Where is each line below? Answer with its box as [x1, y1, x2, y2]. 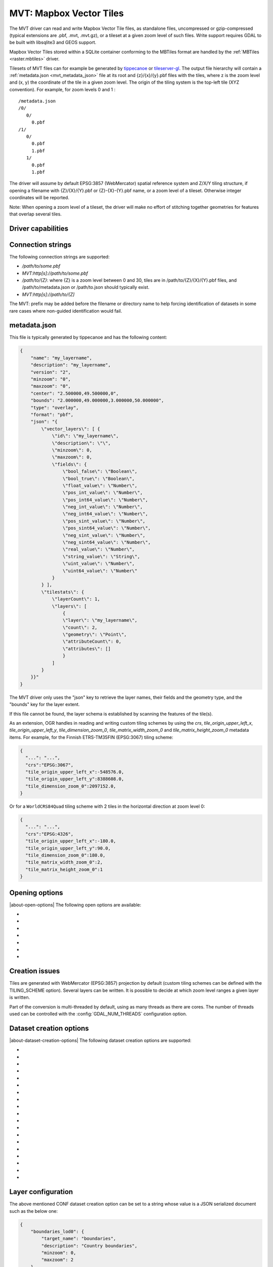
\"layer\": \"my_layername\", [62, 617, 138, 623]
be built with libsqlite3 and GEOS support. [9, 40, 97, 46]
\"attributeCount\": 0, [62, 639, 121, 645]
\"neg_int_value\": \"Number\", [62, 504, 143, 510]
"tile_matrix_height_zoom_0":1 [25, 867, 103, 872]
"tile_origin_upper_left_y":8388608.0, [25, 776, 124, 782]
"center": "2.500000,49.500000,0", [30, 390, 119, 396]
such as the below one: [9, 1208, 58, 1214]
